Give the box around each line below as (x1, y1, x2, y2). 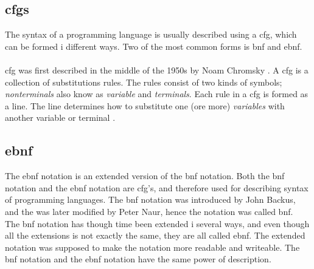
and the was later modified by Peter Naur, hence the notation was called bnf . (5, 205, 293, 217)
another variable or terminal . (5, 111, 116, 124)
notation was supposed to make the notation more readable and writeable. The (5, 240, 300, 253)
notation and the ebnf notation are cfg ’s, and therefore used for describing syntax (5, 181, 309, 194)
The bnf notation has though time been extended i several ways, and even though (5, 217, 310, 230)
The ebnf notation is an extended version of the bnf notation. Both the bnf (5, 169, 285, 182)
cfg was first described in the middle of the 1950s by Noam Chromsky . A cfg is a (5, 63, 309, 76)
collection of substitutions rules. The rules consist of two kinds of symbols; (5, 75, 282, 88)
